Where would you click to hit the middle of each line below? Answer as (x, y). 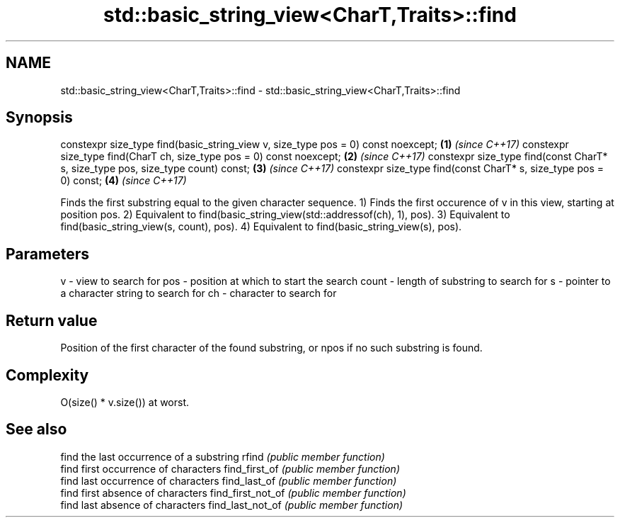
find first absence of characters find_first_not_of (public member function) (233, 493)
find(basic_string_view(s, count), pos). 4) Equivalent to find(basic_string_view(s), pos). (261, 227)
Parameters (47, 254)
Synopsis (39, 118)
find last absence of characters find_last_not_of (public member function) (232, 505)
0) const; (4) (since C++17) (124, 181)
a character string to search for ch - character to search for (199, 293)
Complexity (47, 375)
